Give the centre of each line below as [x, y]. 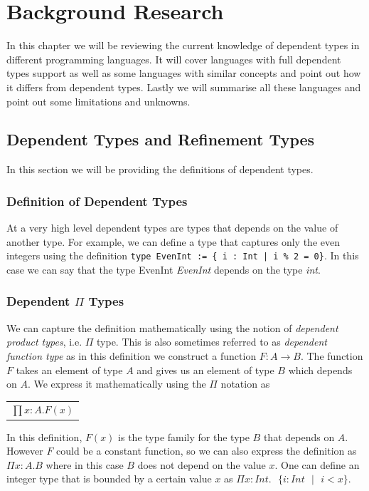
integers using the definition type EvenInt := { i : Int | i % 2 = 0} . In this [183, 255]
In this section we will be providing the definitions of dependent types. [160, 169]
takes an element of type [69, 369]
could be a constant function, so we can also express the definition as [207, 451]
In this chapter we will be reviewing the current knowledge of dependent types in [183, 45]
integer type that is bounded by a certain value [109, 479]
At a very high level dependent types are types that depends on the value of [172, 228]
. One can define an [317, 464]
